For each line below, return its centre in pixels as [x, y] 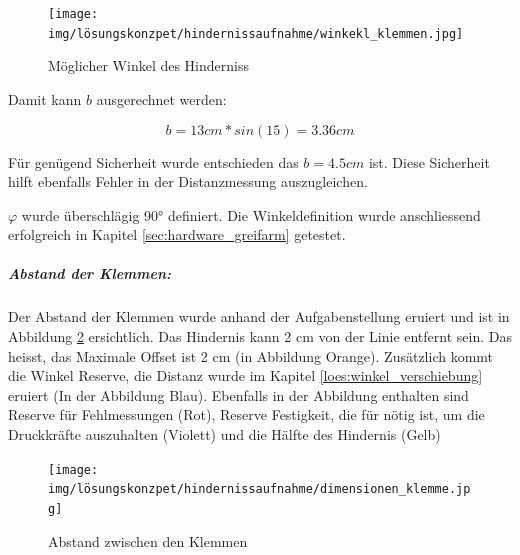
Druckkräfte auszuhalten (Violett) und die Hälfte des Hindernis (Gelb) [224, 434]
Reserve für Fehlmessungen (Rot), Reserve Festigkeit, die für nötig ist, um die [246, 414]
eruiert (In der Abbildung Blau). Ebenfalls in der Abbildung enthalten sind [238, 394]
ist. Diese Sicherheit [429, 161]
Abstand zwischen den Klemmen [148, 540]
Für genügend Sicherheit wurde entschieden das [153, 161]
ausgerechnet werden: [161, 98]
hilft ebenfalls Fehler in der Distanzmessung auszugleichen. [188, 181]
